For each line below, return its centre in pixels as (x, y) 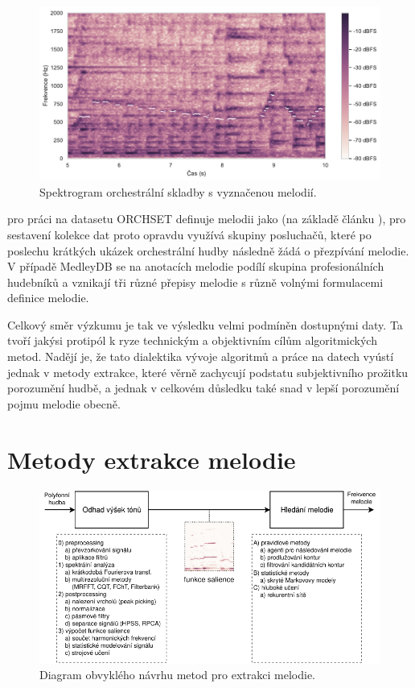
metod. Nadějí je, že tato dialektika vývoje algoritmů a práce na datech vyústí (201, 356)
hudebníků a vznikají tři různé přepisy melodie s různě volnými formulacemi (195, 282)
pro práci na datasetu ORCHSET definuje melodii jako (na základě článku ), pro (207, 219)
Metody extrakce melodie (152, 459)
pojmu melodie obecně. (64, 403)
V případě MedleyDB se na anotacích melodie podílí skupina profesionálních (196, 266)
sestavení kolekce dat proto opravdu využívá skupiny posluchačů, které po (189, 234)
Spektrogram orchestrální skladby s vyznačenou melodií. (178, 191)
